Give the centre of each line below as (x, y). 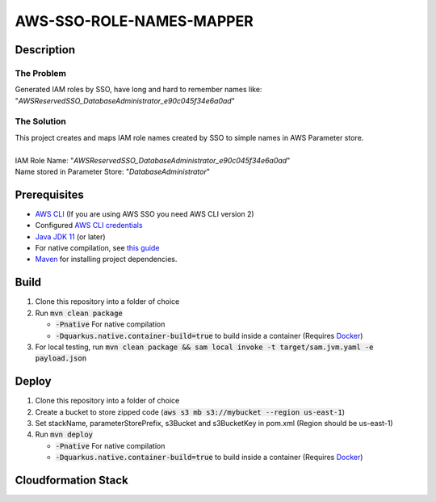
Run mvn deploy (64, 435)
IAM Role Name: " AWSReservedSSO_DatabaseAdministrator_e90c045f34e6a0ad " (153, 160)
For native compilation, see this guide (97, 248)
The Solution (40, 121)
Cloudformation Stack (71, 481)
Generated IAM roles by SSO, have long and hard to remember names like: (138, 90)
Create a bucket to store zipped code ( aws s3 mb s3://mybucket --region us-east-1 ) (190, 411)
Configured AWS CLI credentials (89, 226)
